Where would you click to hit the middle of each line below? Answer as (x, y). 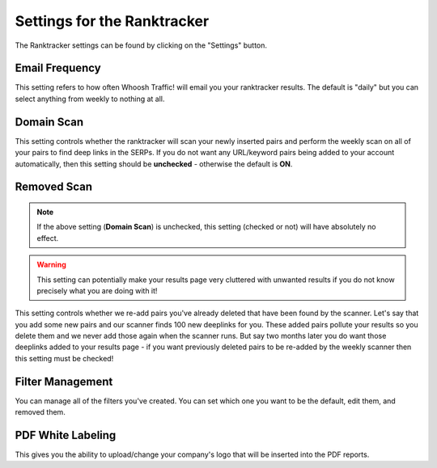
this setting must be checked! (64, 358)
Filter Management (64, 381)
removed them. (40, 412)
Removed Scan (54, 187)
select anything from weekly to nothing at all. (90, 99)
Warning (51, 265)
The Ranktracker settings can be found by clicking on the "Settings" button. (141, 45)
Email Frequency (58, 68)
